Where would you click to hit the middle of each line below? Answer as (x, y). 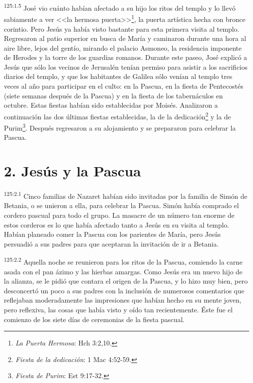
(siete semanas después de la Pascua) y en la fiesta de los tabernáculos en (114, 95)
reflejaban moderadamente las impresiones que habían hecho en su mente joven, (123, 300)
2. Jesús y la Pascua (72, 171)
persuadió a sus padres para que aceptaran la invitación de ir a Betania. (111, 243)
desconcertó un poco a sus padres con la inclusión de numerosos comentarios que (124, 290)
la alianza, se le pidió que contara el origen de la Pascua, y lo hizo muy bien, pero (126, 281)
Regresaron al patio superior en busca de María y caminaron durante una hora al (125, 38)
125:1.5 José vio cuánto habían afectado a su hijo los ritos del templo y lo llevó (120, 7)
